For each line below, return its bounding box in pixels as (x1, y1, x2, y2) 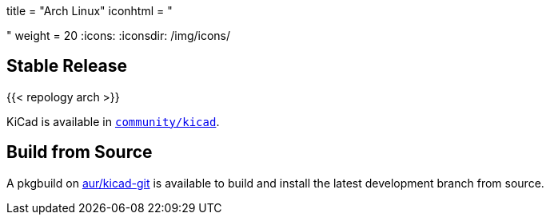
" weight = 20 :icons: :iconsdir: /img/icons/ (6, 29, 231, 42)
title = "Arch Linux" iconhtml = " (6, 4, 173, 18)
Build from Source (6, 142, 153, 163)
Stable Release (6, 56, 128, 77)
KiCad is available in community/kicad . (6, 114, 220, 128)
